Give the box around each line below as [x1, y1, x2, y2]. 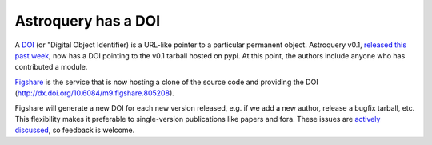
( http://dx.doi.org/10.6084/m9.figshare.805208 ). [14, 88, 175, 98]
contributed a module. [14, 62, 88, 72]
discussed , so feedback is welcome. [14, 125, 135, 135]
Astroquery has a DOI [14, 12, 161, 30]
